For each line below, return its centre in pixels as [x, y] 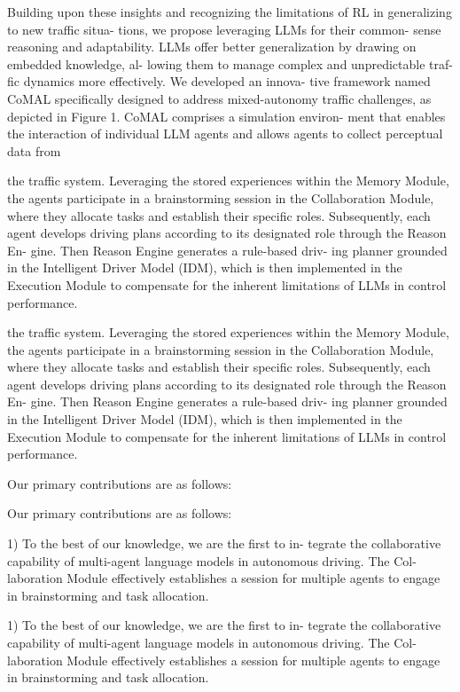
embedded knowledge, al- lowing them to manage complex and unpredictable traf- [230, 63]
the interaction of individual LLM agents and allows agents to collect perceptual [225, 134]
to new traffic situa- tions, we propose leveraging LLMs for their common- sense [224, 29]
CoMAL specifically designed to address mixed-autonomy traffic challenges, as [219, 98]
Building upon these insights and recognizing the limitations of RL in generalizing [230, 12]
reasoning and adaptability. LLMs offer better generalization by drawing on [212, 47]
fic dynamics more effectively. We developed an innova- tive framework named [219, 81]
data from [34, 150]
